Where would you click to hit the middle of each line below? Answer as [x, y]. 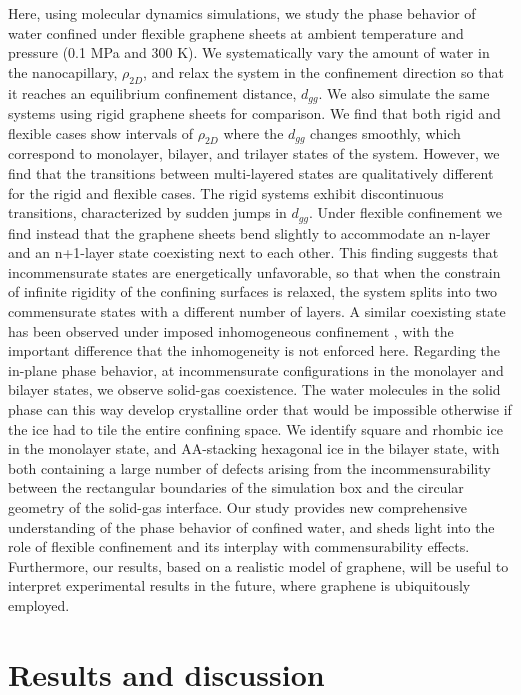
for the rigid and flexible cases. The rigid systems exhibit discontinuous [226, 192]
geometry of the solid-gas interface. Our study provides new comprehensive [238, 506]
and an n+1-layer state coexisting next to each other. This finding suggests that [253, 252]
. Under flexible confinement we [405, 212]
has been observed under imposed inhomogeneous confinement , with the [231, 330]
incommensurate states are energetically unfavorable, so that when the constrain [254, 271]
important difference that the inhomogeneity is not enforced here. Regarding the [254, 350]
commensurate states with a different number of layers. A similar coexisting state [257, 311]
